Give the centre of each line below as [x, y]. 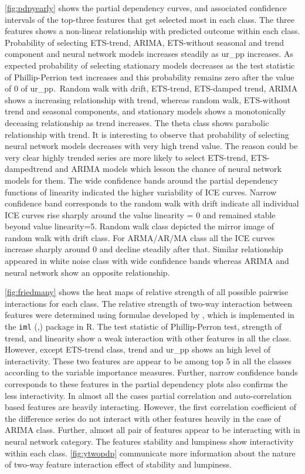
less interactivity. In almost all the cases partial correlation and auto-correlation [148, 395]
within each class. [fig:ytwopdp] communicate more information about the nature [150, 453]
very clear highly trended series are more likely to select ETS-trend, [126, 157]
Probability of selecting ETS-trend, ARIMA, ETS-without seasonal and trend [145, 42]
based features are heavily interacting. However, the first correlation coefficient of [151, 407]
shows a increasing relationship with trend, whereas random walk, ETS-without [148, 99]
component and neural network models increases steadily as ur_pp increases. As [149, 54]
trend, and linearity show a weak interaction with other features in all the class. [148, 338]
